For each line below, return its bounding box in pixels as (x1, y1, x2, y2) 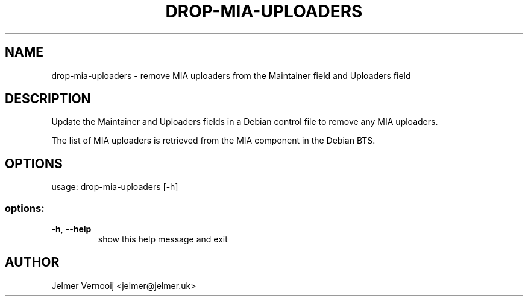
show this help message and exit (98, 234, 228, 245)
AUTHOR (5, 255, 60, 270)
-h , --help (51, 224, 92, 235)
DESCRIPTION (5, 91, 91, 107)
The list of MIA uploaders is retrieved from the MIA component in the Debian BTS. (51, 135, 376, 146)
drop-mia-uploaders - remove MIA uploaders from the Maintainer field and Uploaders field (51, 70, 411, 81)
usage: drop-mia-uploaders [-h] (51, 182, 178, 192)
